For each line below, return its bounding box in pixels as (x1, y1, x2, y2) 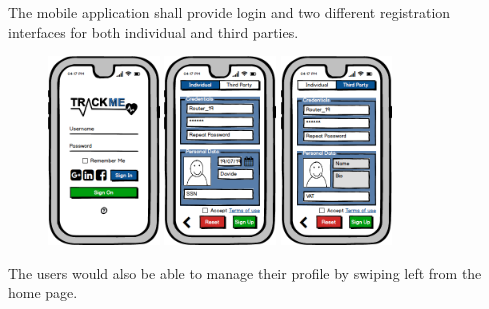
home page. (8, 282, 78, 303)
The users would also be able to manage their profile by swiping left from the (8, 262, 482, 283)
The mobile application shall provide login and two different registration (8, 2, 451, 22)
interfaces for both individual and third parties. (8, 21, 299, 42)
